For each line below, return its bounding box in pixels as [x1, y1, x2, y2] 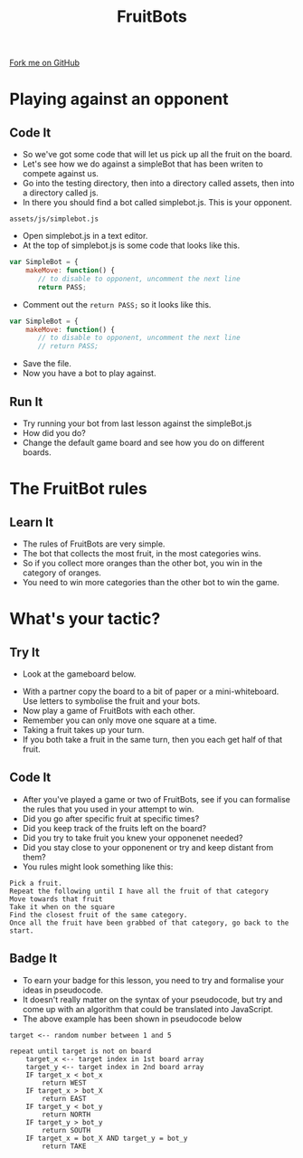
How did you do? [22, 428, 86, 438]
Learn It [9, 514, 54, 530]
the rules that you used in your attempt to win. [22, 803, 194, 814]
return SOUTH [42, 1125, 91, 1134]
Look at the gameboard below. [22, 669, 137, 679]
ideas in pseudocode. [22, 984, 104, 995]
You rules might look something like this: [22, 861, 174, 872]
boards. [22, 447, 52, 458]
